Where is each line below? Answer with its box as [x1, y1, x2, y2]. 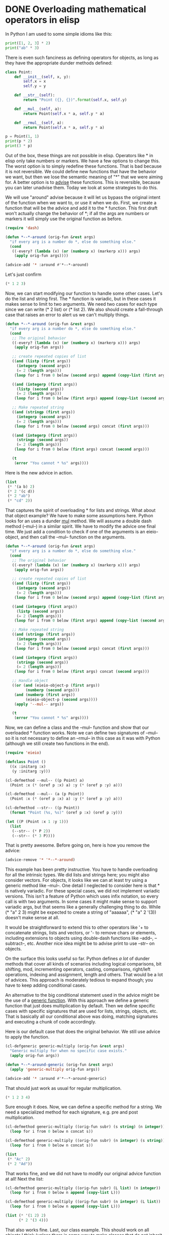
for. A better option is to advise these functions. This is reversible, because [5, 179, 160, 185]
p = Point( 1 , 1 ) [5, 134, 39, 139]
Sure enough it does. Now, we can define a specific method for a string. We [5, 1104, 162, 1110]
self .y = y [23, 84, 46, 89]
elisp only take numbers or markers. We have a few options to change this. [5, 158, 160, 164]
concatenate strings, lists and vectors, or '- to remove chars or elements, [5, 930, 156, 936]
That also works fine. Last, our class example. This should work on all [5, 1226, 149, 1232]
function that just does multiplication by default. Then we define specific [5, 1003, 155, 1009]
